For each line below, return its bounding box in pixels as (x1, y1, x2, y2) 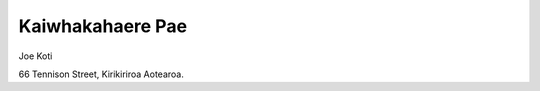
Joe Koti (18, 50, 53, 62)
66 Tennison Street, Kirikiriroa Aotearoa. (18, 68, 184, 80)
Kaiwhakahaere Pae (18, 15, 188, 37)
